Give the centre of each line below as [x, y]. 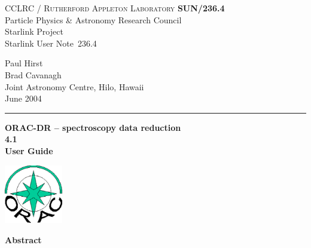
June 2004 [23, 98]
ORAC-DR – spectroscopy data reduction [93, 127]
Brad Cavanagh [33, 74]
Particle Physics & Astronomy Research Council [93, 19]
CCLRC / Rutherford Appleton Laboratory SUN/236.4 [115, 8]
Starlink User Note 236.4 [51, 43]
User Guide [29, 150]
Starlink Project [34, 31]
